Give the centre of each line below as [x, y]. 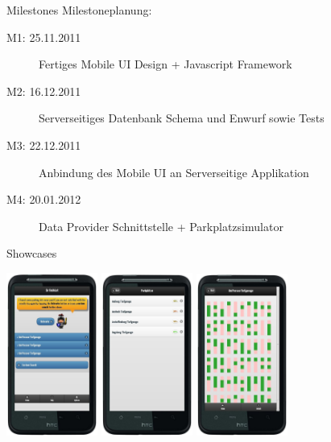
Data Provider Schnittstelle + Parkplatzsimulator [161, 226]
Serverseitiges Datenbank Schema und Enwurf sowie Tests [182, 118]
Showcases [32, 253]
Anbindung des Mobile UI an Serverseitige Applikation [174, 172]
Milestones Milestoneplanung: [79, 10]
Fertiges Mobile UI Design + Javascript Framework [165, 64]
